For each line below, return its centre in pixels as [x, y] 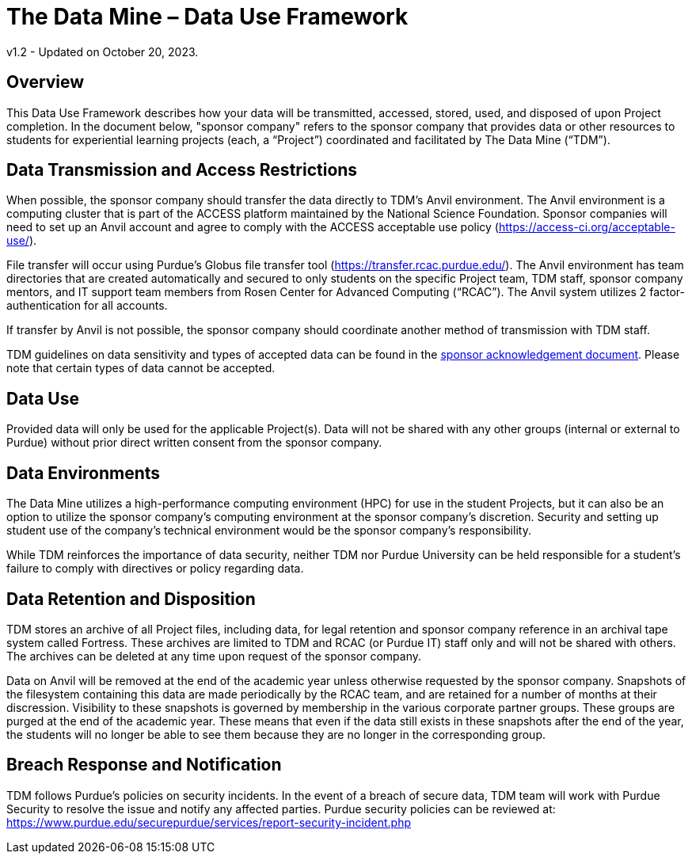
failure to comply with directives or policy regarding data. [155, 569]
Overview [46, 82]
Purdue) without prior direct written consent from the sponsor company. [194, 443]
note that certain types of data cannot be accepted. [141, 368]
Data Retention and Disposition [131, 599]
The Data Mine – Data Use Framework [207, 17]
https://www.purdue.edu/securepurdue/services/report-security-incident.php [209, 822]
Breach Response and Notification [144, 765]
